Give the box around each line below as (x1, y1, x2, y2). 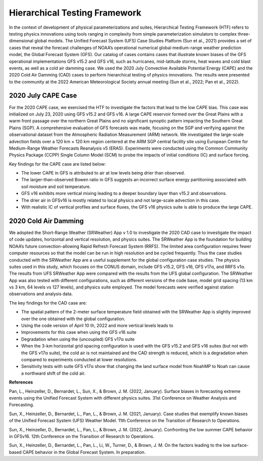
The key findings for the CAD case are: (9, 300, 87, 306)
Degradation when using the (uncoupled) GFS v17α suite (21, 336, 135, 342)
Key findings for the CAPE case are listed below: (9, 161, 106, 167)
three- (238, 31, 250, 37)
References (9, 379, 33, 385)
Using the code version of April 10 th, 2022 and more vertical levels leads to (21, 323, 173, 328)
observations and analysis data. (9, 291, 73, 297)
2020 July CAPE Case (9, 92, 77, 100)
